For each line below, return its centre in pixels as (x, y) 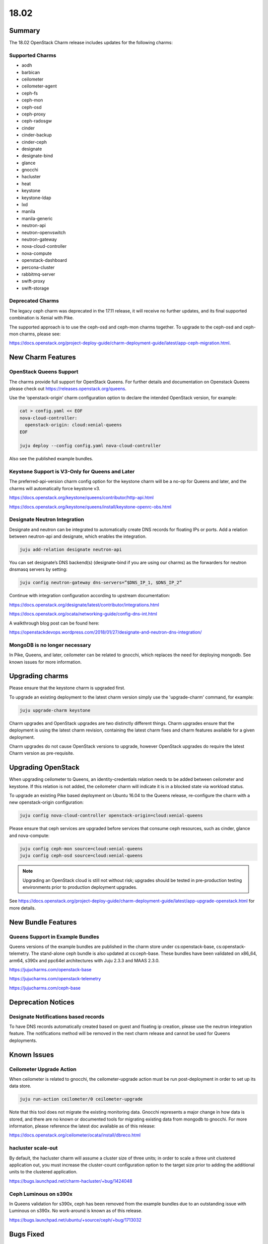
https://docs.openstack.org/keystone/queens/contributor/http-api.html (81, 498)
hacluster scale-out (33, 1148)
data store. (20, 1086)
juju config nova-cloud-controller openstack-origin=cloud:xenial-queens (111, 816)
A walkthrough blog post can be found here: (54, 623)
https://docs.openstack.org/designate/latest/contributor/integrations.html (84, 605)
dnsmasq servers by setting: (38, 569)
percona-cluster (38, 267)
